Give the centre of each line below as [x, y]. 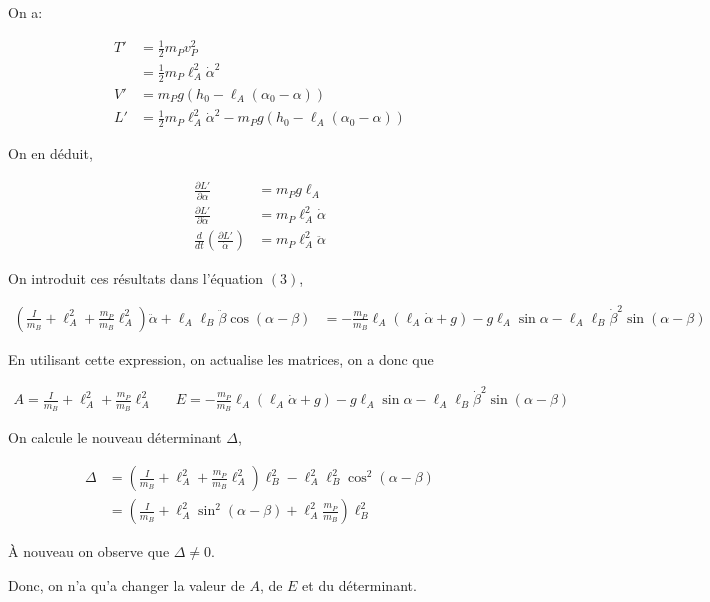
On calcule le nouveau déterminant [115, 437]
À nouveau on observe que [89, 551]
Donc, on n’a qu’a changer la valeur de [126, 584]
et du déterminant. [359, 584]
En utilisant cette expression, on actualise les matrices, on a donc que [221, 358]
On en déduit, [50, 153]
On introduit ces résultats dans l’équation [136, 277]
